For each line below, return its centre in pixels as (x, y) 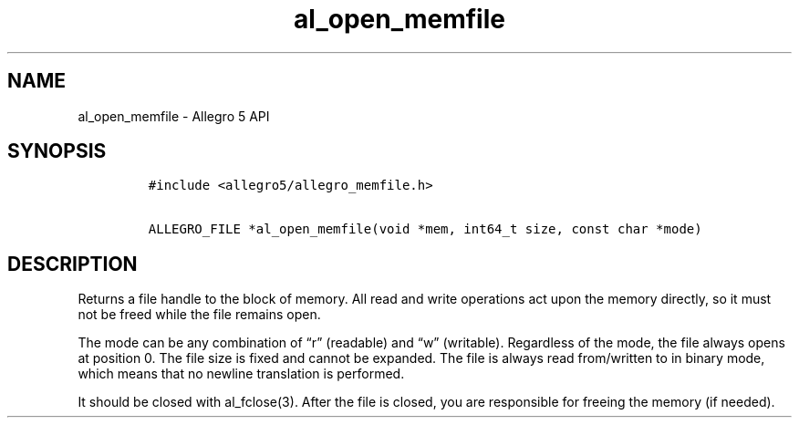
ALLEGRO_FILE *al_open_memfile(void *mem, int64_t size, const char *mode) (425, 229)
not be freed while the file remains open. (199, 315)
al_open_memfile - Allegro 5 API (174, 116)
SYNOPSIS (57, 151)
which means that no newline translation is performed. (241, 374)
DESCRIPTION (73, 264)
